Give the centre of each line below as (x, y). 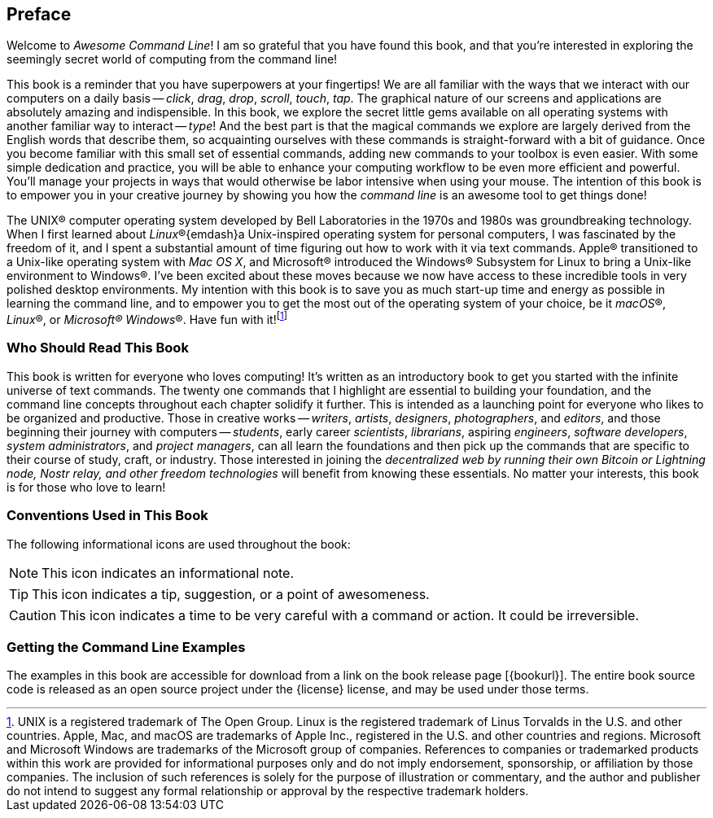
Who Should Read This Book (98, 348)
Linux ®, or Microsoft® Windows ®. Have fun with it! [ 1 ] (147, 319)
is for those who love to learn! (86, 487)
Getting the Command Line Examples (126, 647)
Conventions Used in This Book (107, 516)
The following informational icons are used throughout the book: (179, 544)
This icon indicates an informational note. (168, 573)
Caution (33, 615)
